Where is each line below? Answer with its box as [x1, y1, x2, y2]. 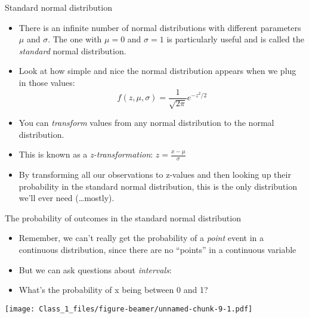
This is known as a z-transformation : [18, 148, 153, 160]
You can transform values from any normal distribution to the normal [18, 116, 274, 129]
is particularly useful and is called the [166, 33, 304, 45]
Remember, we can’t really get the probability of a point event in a [18, 231, 264, 244]
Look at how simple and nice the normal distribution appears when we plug [18, 64, 296, 77]
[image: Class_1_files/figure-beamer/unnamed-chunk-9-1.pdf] [5, 304, 253, 313]
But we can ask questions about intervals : [18, 263, 172, 276]
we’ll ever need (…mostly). [18, 192, 115, 204]
